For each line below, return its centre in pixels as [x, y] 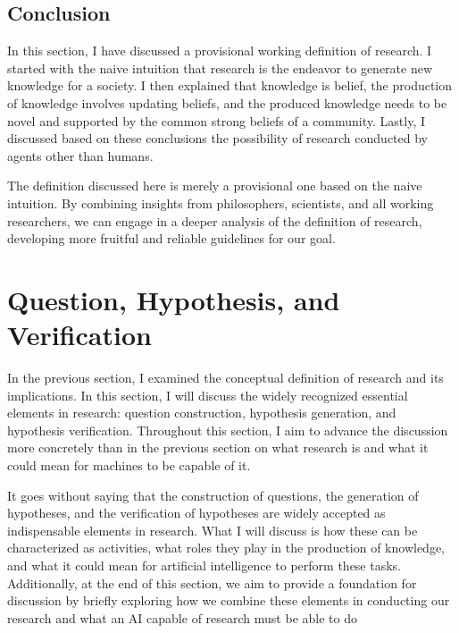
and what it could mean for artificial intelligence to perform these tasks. [204, 565]
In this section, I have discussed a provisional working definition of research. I [220, 51]
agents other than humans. [80, 155]
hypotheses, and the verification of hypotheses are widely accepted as [196, 513]
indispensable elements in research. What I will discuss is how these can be [213, 530]
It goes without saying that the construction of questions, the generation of [213, 495]
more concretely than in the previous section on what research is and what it [218, 447]
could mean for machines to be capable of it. [129, 465]
